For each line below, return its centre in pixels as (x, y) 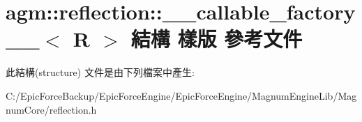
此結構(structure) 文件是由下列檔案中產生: (100, 72)
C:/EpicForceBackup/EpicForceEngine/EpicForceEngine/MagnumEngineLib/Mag (181, 95)
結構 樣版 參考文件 (217, 39)
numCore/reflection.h (51, 109)
